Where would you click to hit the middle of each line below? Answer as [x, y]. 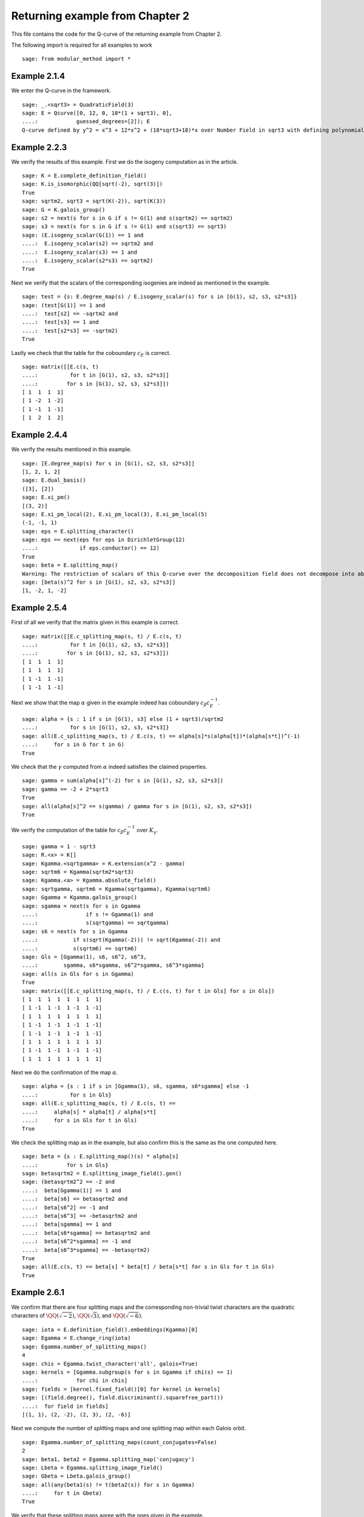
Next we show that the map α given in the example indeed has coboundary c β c [111, 704]
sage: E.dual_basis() [54, 480]
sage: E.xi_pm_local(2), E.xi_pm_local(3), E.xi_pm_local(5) [115, 514]
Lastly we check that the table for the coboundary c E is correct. [91, 353]
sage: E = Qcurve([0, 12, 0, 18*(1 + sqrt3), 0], [97, 113]
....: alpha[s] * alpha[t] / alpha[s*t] [89, 1112]
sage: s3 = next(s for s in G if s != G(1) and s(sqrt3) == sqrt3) [124, 227]
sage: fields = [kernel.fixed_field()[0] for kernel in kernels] [121, 1389]
